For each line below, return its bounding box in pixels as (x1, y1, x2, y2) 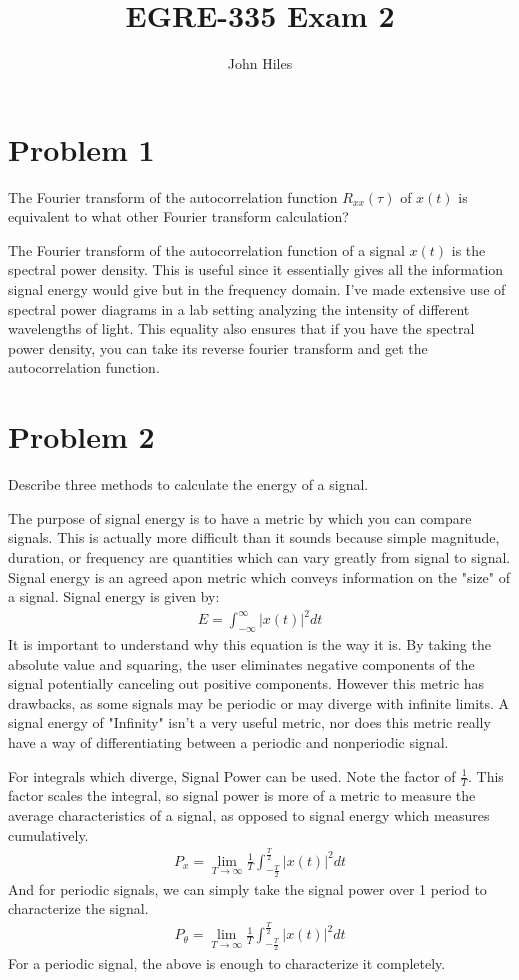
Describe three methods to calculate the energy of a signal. (8, 474, 369, 495)
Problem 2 (8, 416, 155, 457)
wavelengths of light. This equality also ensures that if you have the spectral (8, 318, 475, 339)
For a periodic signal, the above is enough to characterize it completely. (8, 952, 446, 973)
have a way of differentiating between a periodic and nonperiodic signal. (8, 731, 449, 752)
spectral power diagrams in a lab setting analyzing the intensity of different (8, 298, 470, 319)
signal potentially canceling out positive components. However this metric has (8, 673, 485, 694)
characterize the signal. (8, 898, 149, 919)
